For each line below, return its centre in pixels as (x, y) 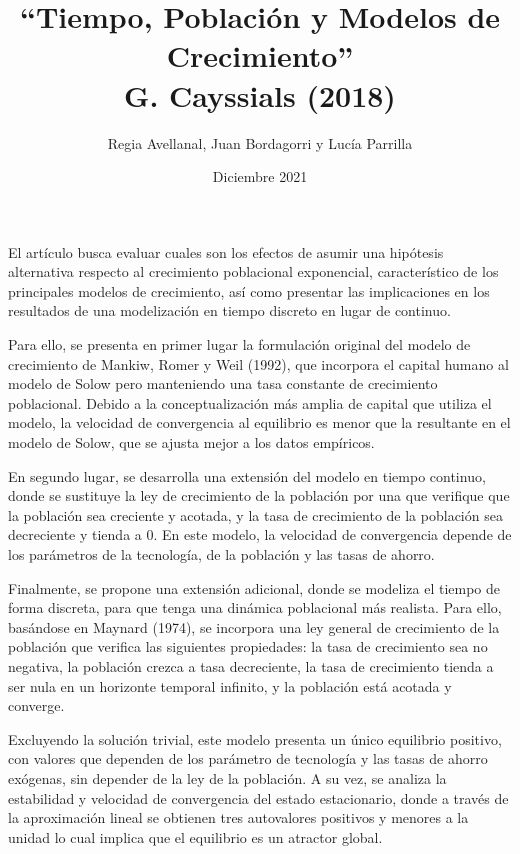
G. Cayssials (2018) (260, 94)
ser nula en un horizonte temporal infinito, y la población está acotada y (230, 685)
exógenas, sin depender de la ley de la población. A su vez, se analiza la (227, 777)
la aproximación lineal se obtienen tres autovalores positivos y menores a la (238, 817)
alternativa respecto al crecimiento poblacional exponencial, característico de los (253, 271)
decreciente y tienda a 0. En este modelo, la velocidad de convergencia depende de (260, 534)
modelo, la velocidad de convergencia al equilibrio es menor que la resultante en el (259, 422)
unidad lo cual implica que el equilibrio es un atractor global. (195, 836)
